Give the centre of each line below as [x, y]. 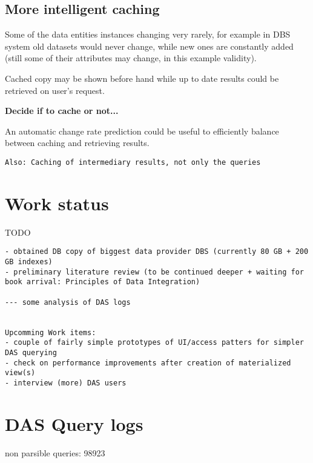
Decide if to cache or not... [62, 111]
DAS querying [31, 352]
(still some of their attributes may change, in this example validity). [131, 58]
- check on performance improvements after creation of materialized [148, 363]
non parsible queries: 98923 [55, 452]
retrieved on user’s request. [55, 90]
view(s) [20, 373]
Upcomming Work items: [51, 332]
